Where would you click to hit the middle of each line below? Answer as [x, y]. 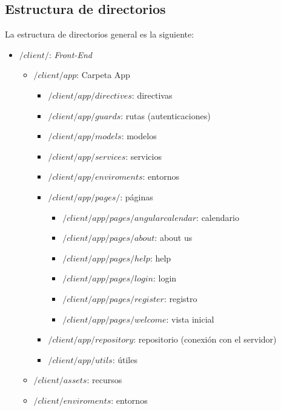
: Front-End [70, 54]
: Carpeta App [103, 75]
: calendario [218, 217]
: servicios [144, 156]
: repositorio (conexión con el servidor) [205, 339]
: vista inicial [190, 319]
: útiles [125, 359]
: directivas [152, 95]
